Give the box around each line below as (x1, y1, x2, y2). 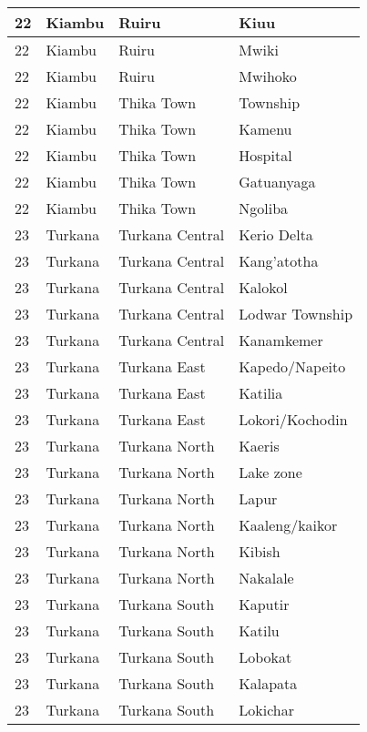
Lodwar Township (239, 303, 353, 324)
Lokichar (239, 699, 294, 720)
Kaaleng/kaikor (239, 514, 338, 535)
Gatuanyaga (239, 171, 316, 192)
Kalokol (239, 277, 288, 298)
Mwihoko (239, 66, 297, 86)
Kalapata (239, 673, 298, 694)
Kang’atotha (239, 250, 319, 271)
